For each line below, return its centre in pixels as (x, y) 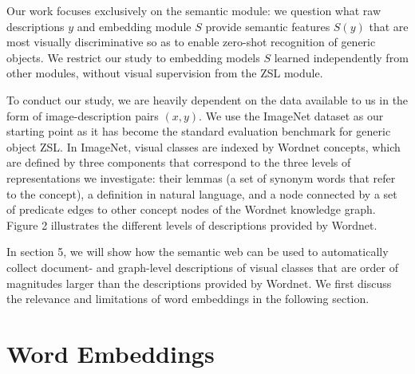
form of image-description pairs (83, 115)
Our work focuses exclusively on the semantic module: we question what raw (194, 10)
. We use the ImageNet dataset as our (291, 115)
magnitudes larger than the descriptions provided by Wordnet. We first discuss (199, 283)
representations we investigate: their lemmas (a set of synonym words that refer (201, 177)
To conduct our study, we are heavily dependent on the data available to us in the (207, 99)
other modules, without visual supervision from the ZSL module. (165, 73)
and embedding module (134, 26)
